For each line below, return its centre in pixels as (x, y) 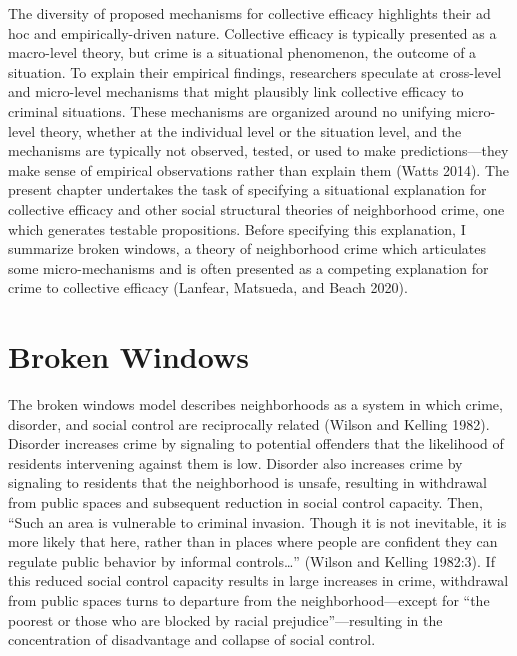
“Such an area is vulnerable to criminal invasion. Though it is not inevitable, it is (257, 521)
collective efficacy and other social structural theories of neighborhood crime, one (256, 208)
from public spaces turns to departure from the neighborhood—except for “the (249, 599)
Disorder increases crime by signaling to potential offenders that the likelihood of (256, 443)
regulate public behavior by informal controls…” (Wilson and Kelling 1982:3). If (251, 560)
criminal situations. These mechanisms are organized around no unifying (230, 110)
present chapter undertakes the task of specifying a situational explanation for (247, 189)
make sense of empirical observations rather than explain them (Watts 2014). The (259, 169)
